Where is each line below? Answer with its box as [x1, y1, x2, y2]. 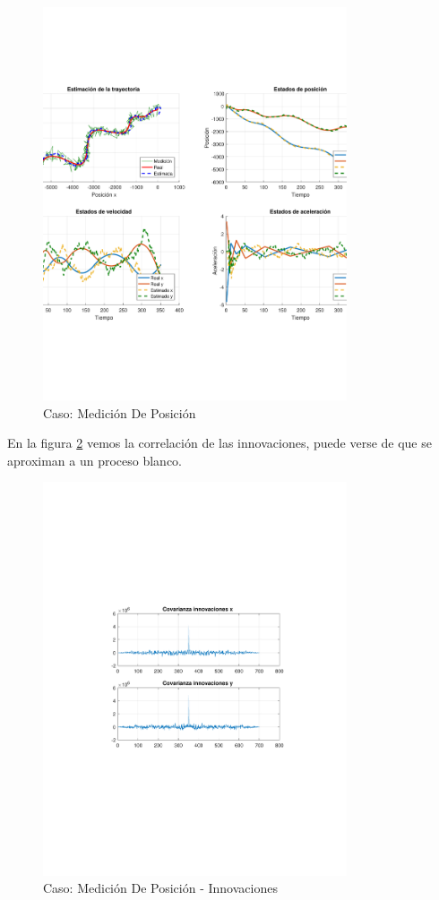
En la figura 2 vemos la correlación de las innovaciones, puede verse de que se [7, 433, 432, 452]
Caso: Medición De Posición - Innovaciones [43, 879, 278, 897]
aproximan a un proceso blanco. [7, 450, 183, 469]
